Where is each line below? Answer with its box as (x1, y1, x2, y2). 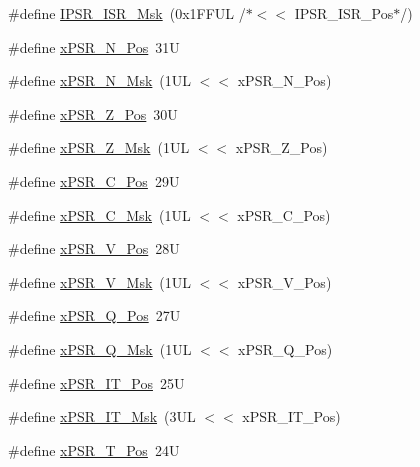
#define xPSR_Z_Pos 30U (8, 103, 178, 124)
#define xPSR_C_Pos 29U (8, 170, 180, 191)
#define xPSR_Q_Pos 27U (8, 305, 181, 326)
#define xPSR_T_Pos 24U (8, 439, 180, 460)
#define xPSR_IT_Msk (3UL (8, 406, 196, 427)
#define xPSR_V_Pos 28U (8, 238, 180, 259)
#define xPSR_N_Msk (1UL (8, 70, 192, 91)
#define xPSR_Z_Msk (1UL (8, 137, 190, 158)
